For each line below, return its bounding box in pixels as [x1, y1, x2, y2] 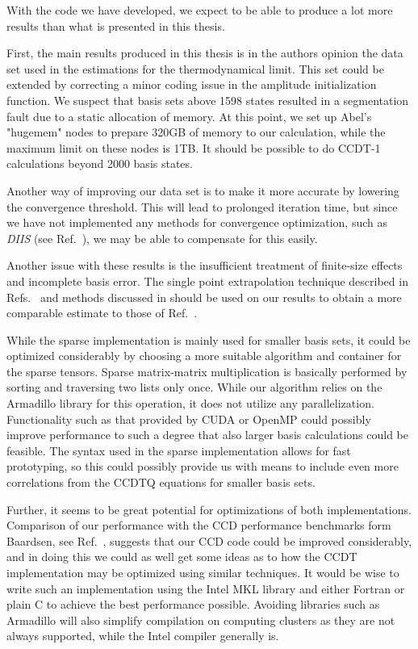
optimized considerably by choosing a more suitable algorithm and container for [6, 347, 402, 364]
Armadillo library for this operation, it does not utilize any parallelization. [6, 395, 374, 412]
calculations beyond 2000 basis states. [6, 155, 193, 172]
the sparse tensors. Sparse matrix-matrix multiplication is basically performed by [6, 362, 408, 379]
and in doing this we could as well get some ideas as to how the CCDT [6, 548, 357, 565]
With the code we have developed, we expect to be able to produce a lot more [6, 2, 393, 18]
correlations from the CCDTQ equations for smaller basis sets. [6, 474, 316, 491]
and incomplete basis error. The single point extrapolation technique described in [6, 272, 408, 289]
